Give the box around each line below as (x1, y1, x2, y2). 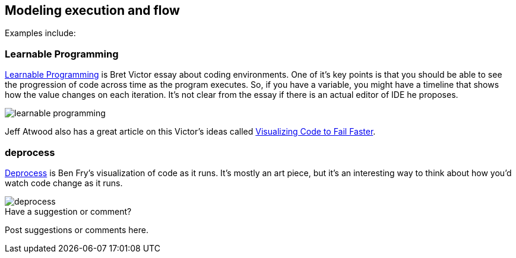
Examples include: (5, 28, 76, 39)
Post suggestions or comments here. (5, 224, 148, 235)
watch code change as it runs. (5, 177, 123, 188)
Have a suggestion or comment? (5, 206, 132, 216)
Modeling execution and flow (5, 3, 180, 18)
